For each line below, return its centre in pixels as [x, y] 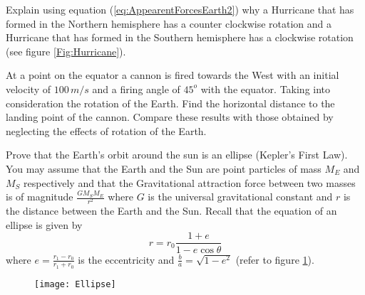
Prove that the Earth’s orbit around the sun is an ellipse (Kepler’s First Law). [177, 155]
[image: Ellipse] [75, 284]
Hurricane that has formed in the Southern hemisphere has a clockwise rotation [180, 37]
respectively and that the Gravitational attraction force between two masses [190, 182]
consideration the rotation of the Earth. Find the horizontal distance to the [170, 103]
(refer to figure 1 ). [275, 259]
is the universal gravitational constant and [240, 197]
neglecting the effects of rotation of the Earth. [106, 130]
